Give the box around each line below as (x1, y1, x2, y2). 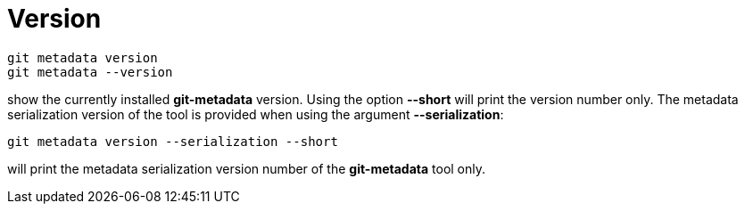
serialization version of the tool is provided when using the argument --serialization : (7, 106, 504, 122)
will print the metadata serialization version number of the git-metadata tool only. (7, 160, 486, 176)
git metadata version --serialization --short (7, 134, 338, 149)
